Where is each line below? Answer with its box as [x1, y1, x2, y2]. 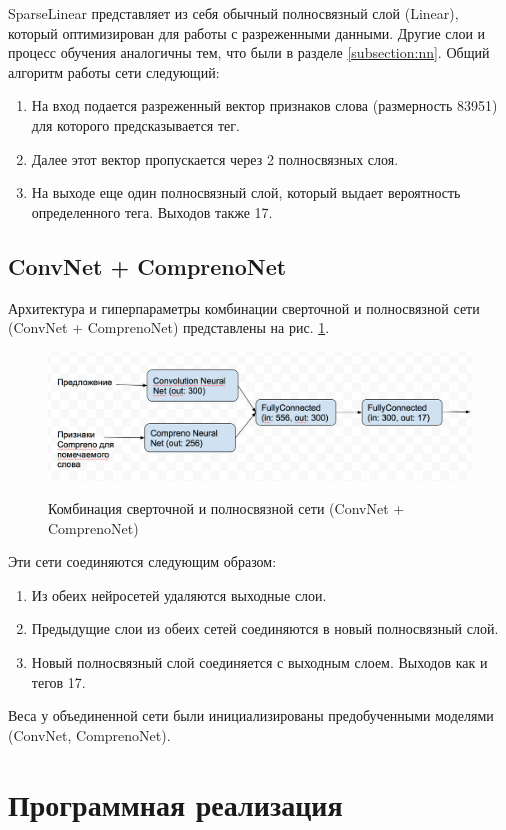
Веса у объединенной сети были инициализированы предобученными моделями [8, 705, 494, 726]
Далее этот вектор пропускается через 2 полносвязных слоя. [31, 148, 399, 169]
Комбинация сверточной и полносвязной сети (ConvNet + [48, 498, 405, 519]
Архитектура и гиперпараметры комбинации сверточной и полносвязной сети [8, 297, 480, 318]
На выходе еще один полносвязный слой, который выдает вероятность [31, 182, 461, 203]
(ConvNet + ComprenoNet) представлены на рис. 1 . [8, 317, 330, 338]
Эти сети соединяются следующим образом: [8, 551, 277, 572]
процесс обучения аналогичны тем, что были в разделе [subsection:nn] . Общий [8, 42, 490, 63]
